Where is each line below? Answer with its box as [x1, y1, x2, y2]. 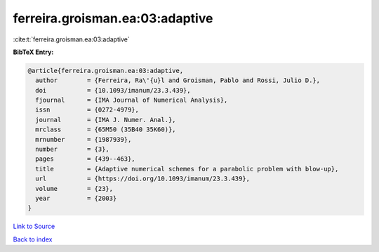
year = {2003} [35, 194, 117, 202]
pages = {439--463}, [35, 155, 136, 163]
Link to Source [13, 222, 55, 231]
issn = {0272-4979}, [35, 106, 140, 114]
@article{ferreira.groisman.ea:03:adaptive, [27, 67, 184, 74]
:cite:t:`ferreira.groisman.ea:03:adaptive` [13, 35, 130, 44]
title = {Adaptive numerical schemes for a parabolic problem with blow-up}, [35, 165, 339, 173]
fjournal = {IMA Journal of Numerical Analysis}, [35, 96, 228, 105]
